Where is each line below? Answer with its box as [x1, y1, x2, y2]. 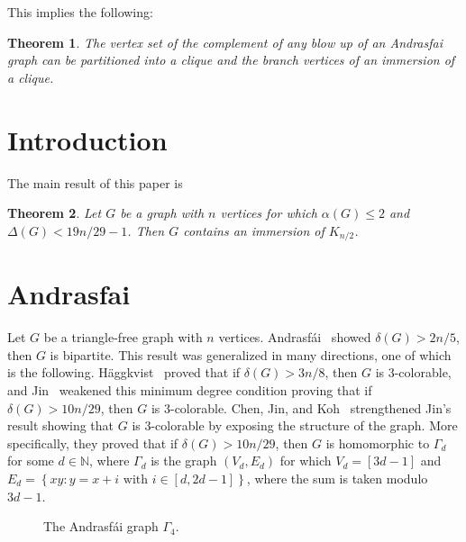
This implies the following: [7, 3, 153, 21]
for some [7, 451, 54, 470]
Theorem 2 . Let [7, 203, 102, 222]
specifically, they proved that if [7, 433, 178, 452]
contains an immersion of [183, 221, 324, 239]
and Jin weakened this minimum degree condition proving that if [7, 381, 372, 400]
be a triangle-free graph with [43, 328, 203, 347]
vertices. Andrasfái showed [218, 328, 371, 347]
